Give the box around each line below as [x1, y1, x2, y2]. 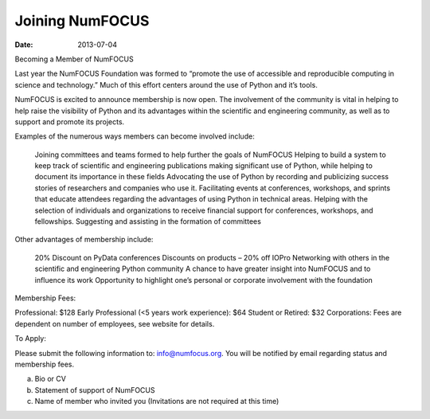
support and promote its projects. [14, 116, 125, 127]
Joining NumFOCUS [14, 12, 150, 29]
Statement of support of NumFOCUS [34, 385, 155, 394]
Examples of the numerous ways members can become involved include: [14, 131, 255, 141]
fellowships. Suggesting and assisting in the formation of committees [34, 217, 262, 226]
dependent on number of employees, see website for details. [14, 319, 215, 328]
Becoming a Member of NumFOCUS [14, 54, 135, 64]
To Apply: [14, 334, 47, 343]
